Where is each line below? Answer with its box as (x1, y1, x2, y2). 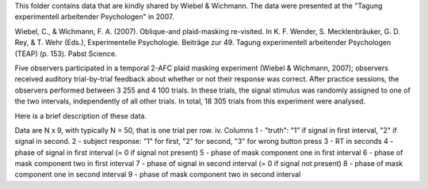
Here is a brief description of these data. (14, 111, 147, 120)
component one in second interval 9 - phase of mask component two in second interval (14, 170, 301, 180)
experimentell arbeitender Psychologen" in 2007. (14, 12, 174, 21)
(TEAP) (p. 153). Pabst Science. (14, 48, 117, 59)
